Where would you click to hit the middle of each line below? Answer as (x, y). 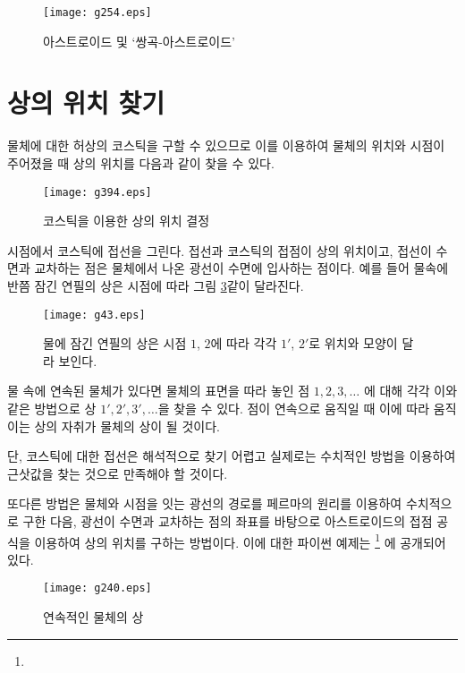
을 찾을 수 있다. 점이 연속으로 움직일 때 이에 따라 (294, 409)
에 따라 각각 (244, 343)
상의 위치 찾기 (86, 102)
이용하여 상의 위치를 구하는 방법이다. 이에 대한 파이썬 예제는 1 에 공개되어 (240, 541)
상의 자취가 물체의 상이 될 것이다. (127, 426)
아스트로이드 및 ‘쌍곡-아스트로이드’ (139, 41)
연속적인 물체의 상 (93, 617)
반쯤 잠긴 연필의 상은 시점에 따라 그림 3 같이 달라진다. (156, 285)
